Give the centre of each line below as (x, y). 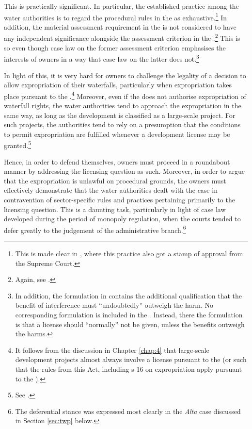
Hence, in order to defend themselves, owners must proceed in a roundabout (117, 161)
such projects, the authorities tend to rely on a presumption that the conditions (122, 124)
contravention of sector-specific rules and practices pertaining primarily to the (119, 199)
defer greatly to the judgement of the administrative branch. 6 (95, 229)
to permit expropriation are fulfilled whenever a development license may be (117, 134)
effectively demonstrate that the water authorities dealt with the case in (111, 190)
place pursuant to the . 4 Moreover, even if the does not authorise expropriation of (125, 95)
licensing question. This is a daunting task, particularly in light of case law (115, 209)
